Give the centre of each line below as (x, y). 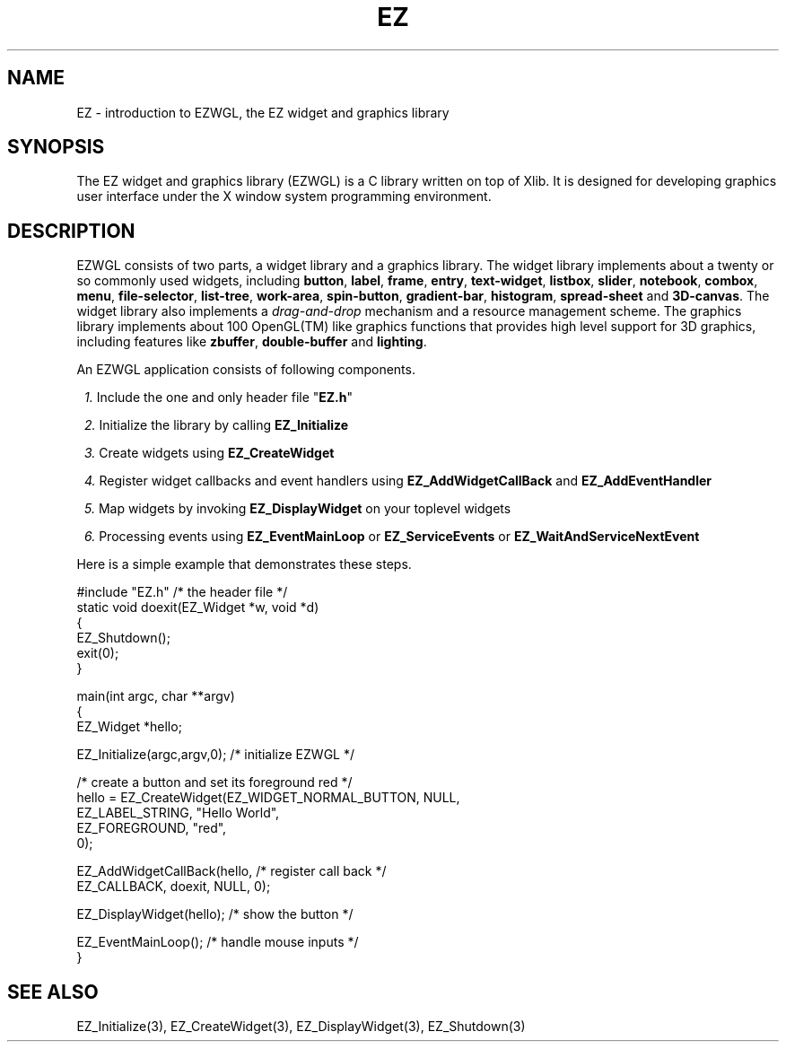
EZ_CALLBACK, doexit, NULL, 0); (174, 887)
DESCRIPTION (71, 231)
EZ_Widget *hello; (129, 727)
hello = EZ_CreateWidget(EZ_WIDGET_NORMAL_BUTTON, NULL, (268, 798)
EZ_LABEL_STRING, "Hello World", (178, 813)
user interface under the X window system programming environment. (284, 197)
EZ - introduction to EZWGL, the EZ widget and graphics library (263, 112)
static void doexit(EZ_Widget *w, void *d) (198, 608)
